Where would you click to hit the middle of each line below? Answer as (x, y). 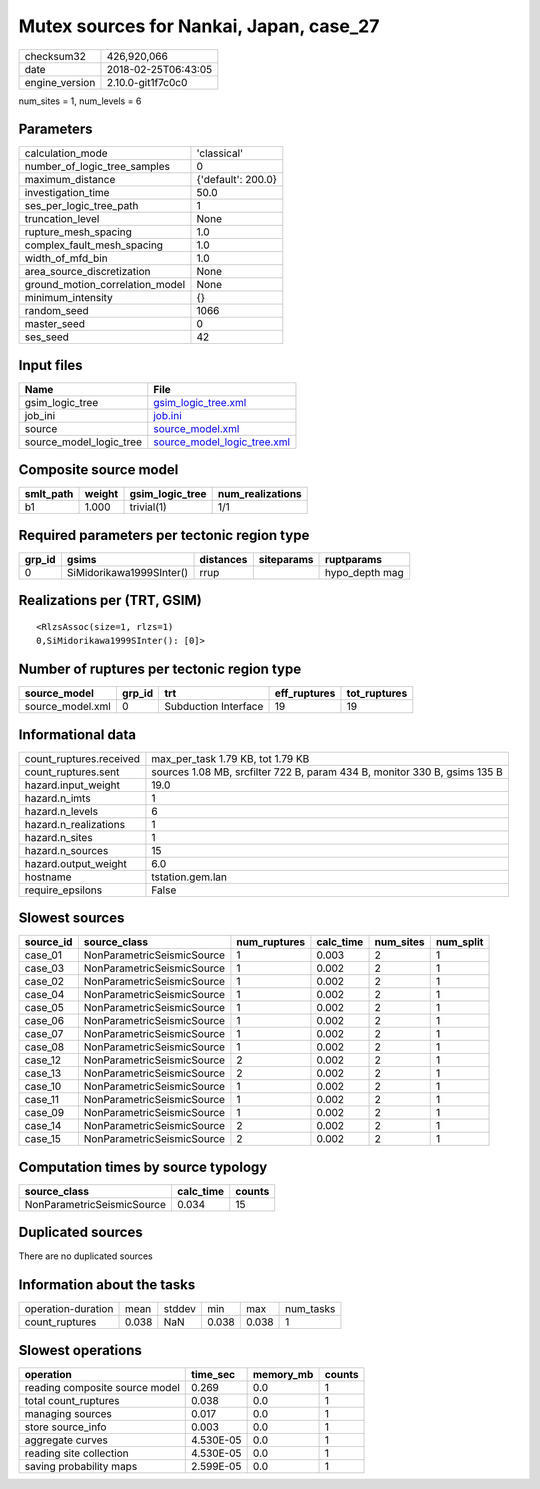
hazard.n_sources (66, 850)
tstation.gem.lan (189, 877)
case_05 (44, 1008)
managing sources (68, 1413)
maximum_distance (70, 180)
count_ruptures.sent (72, 772)
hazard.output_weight (75, 863)
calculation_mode (66, 153)
